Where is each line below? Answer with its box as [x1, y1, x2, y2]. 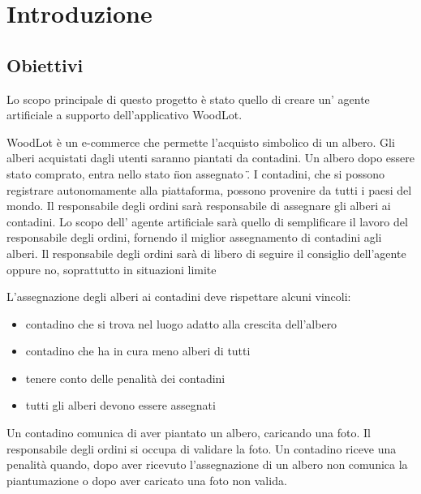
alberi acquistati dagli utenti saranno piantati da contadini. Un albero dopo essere [6, 149, 415, 166]
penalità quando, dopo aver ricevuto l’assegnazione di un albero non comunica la [6, 456, 408, 473]
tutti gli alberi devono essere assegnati [25, 397, 216, 414]
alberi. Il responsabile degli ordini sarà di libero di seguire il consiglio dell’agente [6, 244, 406, 261]
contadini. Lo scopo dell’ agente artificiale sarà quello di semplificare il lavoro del [6, 213, 408, 230]
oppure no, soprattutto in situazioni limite [6, 260, 217, 277]
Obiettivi [6, 52, 84, 77]
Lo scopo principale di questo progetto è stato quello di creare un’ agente [6, 90, 370, 107]
